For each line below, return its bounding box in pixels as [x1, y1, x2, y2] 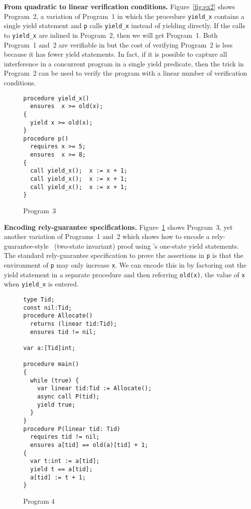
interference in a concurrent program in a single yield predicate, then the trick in [4, 58, 244, 68]
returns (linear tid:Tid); [30, 320, 117, 328]
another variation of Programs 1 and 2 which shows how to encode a [4, 231, 210, 241]
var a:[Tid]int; [23, 345, 76, 351]
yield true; [37, 401, 76, 408]
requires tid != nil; [30, 433, 100, 441]
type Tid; [23, 296, 55, 303]
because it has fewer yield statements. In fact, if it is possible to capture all [4, 49, 227, 59]
